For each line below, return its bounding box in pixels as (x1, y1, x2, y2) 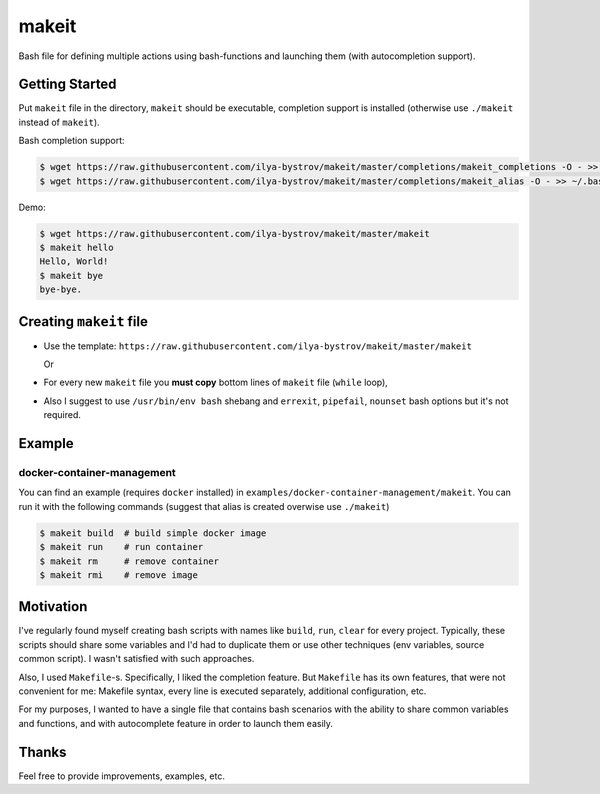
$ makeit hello (39, 241, 114, 253)
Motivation (18, 598, 88, 615)
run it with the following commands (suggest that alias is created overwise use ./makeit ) (18, 500, 390, 512)
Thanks (18, 743, 67, 760)
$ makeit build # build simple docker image (39, 527, 267, 539)
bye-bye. (39, 284, 83, 295)
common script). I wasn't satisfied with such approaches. (18, 653, 255, 665)
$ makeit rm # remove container (39, 555, 220, 567)
